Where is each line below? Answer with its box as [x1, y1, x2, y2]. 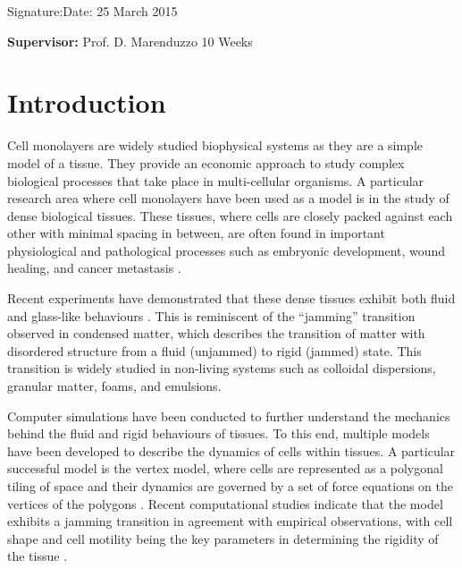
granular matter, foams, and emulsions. [7, 377, 222, 395]
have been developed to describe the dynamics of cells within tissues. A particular [7, 441, 456, 460]
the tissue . [7, 547, 68, 565]
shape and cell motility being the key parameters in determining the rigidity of [7, 529, 439, 547]
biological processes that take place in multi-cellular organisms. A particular [7, 171, 424, 190]
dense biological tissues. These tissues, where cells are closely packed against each [7, 206, 453, 225]
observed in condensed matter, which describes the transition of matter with [7, 324, 425, 343]
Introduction [7, 84, 166, 121]
